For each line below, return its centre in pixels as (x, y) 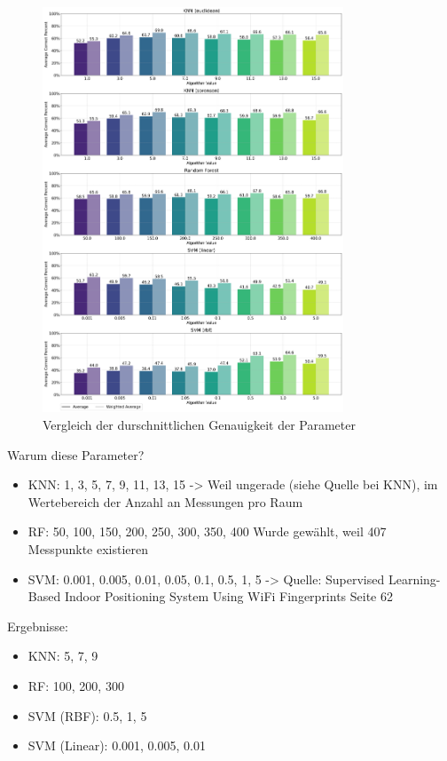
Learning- (414, 579)
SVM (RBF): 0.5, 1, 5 (87, 715)
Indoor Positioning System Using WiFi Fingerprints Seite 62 (228, 596)
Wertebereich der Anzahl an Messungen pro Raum (165, 501)
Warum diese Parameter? (76, 454)
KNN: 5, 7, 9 (63, 656)
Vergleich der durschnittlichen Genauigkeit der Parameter (199, 424)
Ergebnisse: (38, 626)
